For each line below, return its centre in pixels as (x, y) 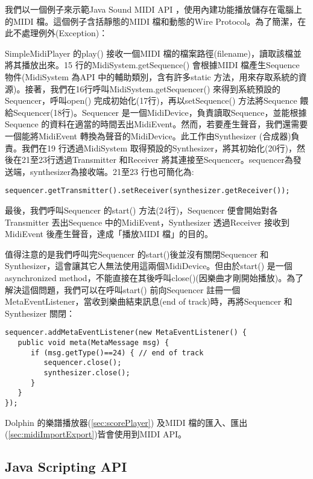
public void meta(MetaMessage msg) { (93, 342)
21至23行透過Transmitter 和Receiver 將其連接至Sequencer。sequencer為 (157, 160)
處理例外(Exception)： (65, 33)
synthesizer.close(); (87, 373)
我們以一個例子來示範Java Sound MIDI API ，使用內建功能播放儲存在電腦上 (153, 9)
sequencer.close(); (83, 363)
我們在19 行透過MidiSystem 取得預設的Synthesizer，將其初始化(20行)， (159, 148)
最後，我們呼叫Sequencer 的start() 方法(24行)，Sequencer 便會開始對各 (141, 210)
